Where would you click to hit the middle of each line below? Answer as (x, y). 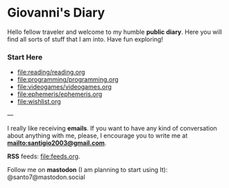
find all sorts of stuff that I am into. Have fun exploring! (85, 39)
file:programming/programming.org (68, 79)
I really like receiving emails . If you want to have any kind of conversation (112, 129)
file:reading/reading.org (51, 72)
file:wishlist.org (39, 102)
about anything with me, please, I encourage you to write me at (97, 135)
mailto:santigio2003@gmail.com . (57, 143)
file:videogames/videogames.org (65, 87)
